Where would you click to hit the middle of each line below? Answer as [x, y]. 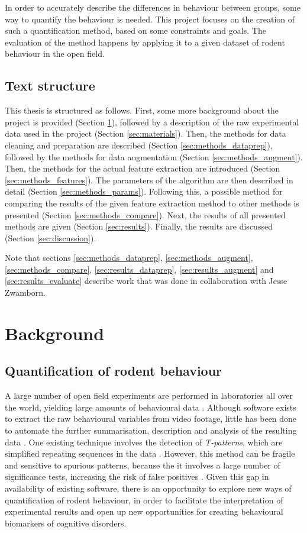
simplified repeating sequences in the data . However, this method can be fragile [150, 453]
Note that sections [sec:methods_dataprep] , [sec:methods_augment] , [129, 258]
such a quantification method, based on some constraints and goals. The [135, 30]
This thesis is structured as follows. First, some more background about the [142, 110]
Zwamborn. [25, 293]
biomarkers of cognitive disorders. [66, 523]
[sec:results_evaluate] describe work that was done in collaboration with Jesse [146, 281]
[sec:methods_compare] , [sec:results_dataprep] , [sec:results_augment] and [139, 269]
